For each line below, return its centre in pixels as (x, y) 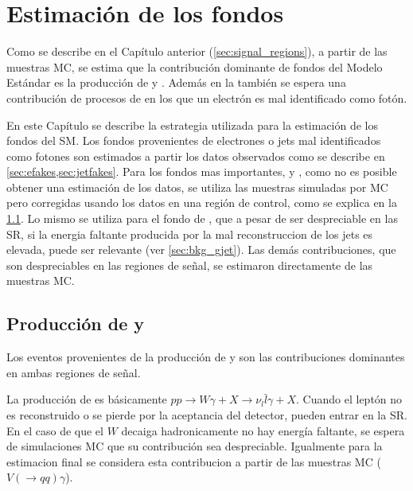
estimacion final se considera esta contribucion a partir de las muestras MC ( (194, 461)
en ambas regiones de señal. (74, 372)
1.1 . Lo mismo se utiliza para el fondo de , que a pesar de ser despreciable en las (202, 218)
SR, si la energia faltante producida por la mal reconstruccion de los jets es (190, 234)
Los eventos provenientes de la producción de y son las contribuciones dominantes (206, 357)
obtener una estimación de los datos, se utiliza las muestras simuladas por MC (197, 187)
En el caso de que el (55, 430)
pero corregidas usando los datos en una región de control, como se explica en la (202, 203)
